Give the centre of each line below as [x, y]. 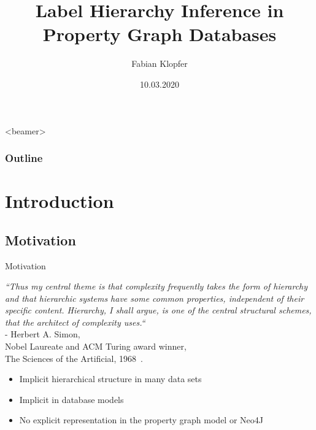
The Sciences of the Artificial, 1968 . [74, 358]
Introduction [60, 201]
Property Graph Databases [160, 34]
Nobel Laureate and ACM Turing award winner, [96, 346]
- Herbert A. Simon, [43, 334]
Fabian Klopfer [160, 63]
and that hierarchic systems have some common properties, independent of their [155, 298]
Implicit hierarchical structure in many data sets [110, 379]
